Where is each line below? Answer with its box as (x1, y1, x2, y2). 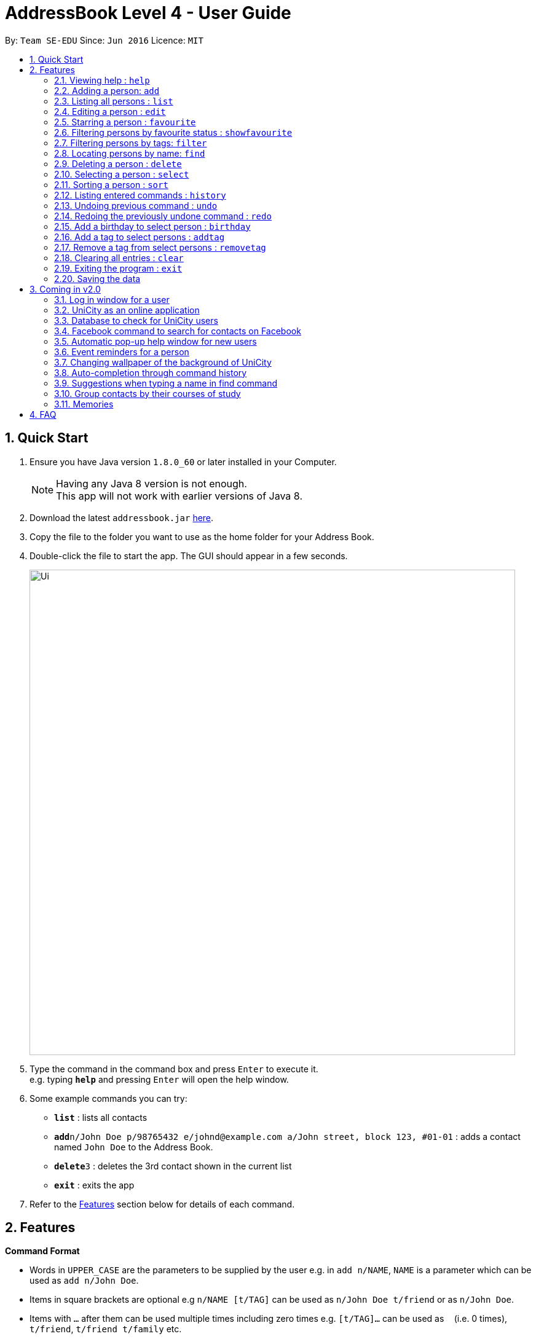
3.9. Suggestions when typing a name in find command (54, 377, 277, 388)
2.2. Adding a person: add (54, 85, 160, 96)
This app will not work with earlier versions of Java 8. (56, 489, 302, 502)
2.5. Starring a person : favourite (54, 116, 196, 127)
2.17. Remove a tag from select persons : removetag (54, 241, 266, 253)
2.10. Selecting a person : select (54, 168, 189, 179)
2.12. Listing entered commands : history (54, 189, 226, 200)
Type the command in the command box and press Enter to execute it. (30, 1063, 318, 1074)
